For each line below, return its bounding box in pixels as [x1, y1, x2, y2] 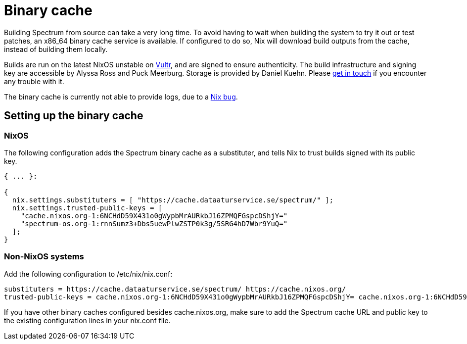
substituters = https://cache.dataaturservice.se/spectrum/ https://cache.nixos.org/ [4, 285, 346, 293]
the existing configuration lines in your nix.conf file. [4, 316, 171, 325]
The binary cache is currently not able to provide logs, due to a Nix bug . [4, 92, 238, 101]
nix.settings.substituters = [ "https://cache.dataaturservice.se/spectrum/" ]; [12, 196, 333, 204]
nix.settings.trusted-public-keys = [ [12, 203, 163, 212]
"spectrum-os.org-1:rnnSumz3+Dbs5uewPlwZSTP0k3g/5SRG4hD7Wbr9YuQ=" [20, 219, 288, 228]
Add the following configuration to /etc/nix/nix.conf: [4, 269, 173, 278]
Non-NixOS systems [4, 251, 84, 262]
